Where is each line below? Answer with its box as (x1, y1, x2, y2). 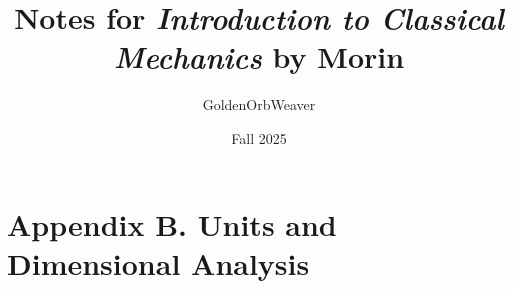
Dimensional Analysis (7, 242, 310, 283)
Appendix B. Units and (7, 203, 337, 244)
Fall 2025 (231, 127, 287, 148)
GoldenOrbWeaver (202, 94, 316, 115)
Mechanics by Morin (113, 36, 405, 78)
